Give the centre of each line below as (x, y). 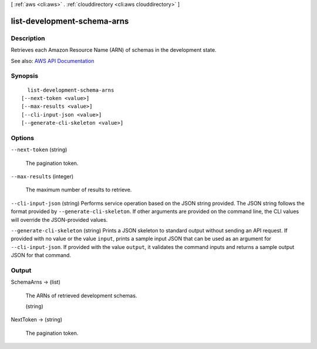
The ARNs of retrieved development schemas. (81, 295)
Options (23, 138)
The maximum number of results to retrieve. (79, 190)
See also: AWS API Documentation (53, 61)
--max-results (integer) (42, 176)
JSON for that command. (41, 255)
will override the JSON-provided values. (59, 220)
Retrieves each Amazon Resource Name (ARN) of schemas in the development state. (114, 50)
